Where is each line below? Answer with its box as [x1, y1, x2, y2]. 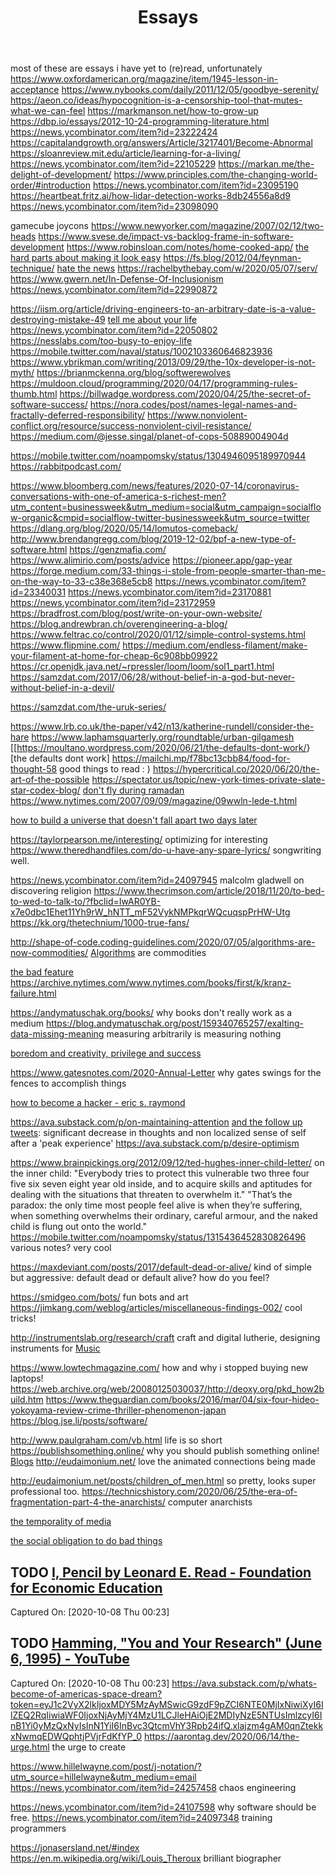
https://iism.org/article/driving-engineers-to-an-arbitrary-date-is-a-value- [10, 303, 317, 315]
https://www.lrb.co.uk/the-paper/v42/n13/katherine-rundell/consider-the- [10, 721, 315, 733]
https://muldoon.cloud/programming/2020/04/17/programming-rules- [10, 377, 298, 390]
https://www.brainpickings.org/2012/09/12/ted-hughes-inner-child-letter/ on [10, 1157, 325, 1169]
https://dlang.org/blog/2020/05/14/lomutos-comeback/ [10, 522, 239, 535]
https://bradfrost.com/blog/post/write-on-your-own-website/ [10, 607, 263, 620]
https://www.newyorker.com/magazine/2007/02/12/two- [90, 220, 325, 232]
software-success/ [10, 399, 88, 411]
